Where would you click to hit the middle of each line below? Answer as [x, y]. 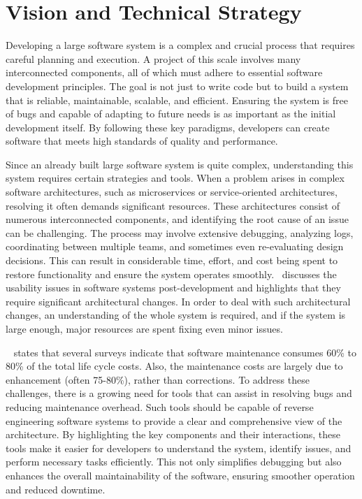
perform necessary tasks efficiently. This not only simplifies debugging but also [174, 462]
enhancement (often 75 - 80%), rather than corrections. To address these [158, 379]
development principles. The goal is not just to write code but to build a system [177, 86]
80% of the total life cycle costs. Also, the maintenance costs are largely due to [174, 366]
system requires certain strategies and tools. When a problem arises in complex [175, 178]
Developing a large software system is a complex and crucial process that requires [180, 45]
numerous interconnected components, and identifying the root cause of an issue [177, 219]
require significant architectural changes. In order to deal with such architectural [178, 301]
